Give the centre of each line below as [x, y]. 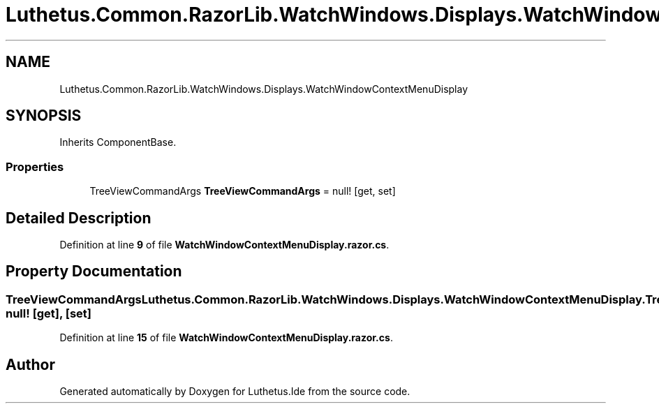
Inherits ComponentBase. [118, 142]
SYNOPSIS [44, 116]
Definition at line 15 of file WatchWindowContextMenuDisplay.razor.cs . [226, 338]
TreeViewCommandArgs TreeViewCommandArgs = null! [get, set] [243, 191]
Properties [35, 166]
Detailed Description [79, 218]
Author [30, 364]
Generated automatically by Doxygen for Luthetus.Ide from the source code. [235, 392]
